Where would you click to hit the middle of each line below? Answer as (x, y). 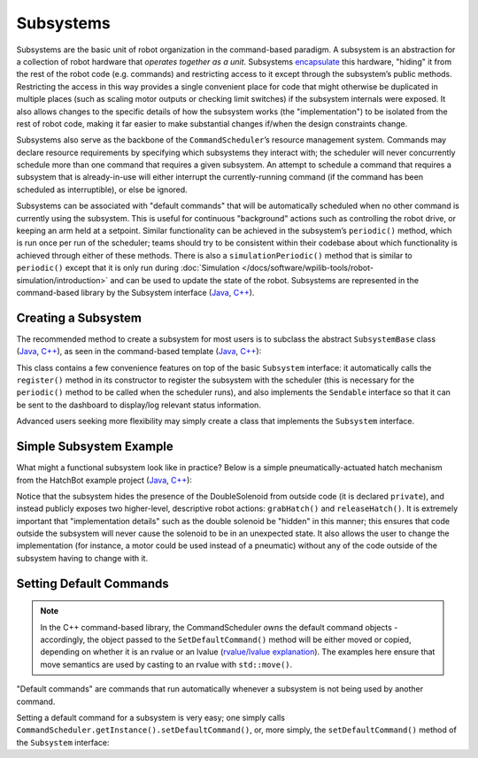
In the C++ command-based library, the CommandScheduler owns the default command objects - (219, 627)
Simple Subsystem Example (95, 447)
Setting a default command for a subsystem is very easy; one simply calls (150, 718)
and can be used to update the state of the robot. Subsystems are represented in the (265, 280)
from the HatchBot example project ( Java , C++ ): (104, 480)
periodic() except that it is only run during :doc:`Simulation (128, 268)
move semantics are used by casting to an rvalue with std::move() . (166, 664)
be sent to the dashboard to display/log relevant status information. (139, 405)
